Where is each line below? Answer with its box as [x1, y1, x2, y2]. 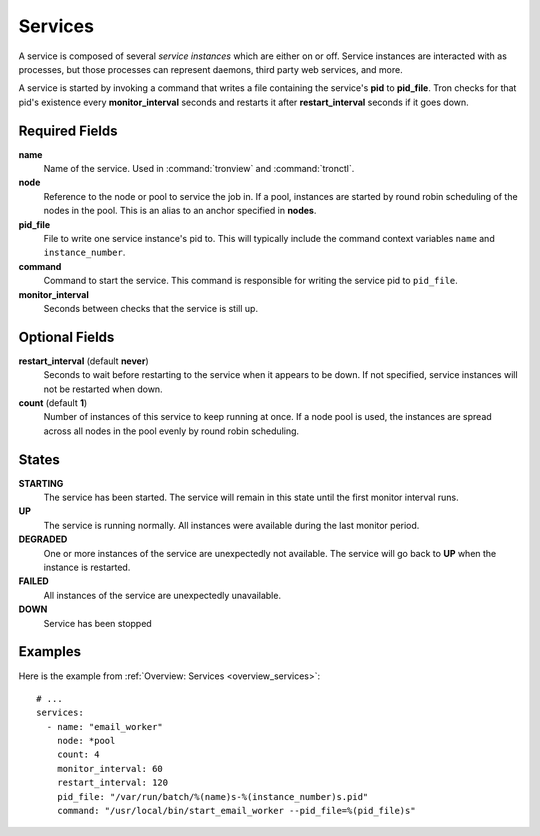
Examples [18, 643, 82, 660]
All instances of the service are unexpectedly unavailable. [43, 589, 282, 601]
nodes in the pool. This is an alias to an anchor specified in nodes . [43, 205, 317, 217]
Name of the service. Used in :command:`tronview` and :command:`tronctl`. [43, 163, 355, 175]
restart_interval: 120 [56, 777, 169, 789]
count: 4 [56, 749, 100, 760]
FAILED [18, 575, 49, 587]
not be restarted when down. [43, 383, 164, 395]
